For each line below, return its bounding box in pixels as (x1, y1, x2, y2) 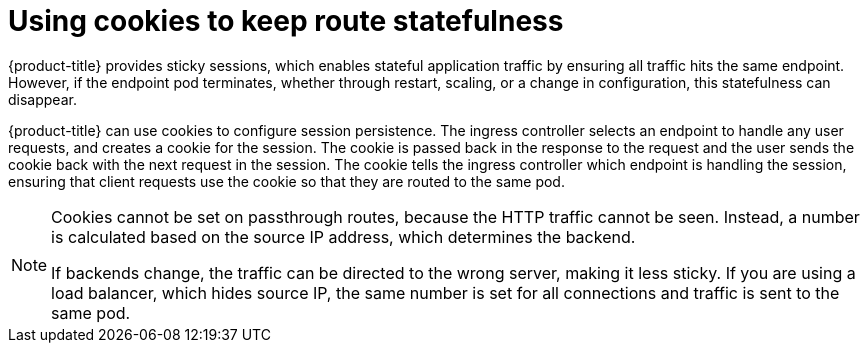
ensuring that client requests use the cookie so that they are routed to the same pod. (8, 172, 565, 190)
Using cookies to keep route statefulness (8, 4, 564, 38)
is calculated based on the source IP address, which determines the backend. (51, 226, 636, 247)
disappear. (8, 90, 77, 108)
